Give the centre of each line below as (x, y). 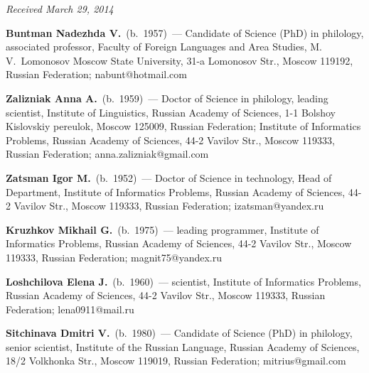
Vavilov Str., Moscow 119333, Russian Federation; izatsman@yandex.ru (169, 206)
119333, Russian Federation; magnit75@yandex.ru (114, 257)
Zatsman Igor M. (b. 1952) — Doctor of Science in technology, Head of (169, 177)
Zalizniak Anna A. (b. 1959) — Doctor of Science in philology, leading (167, 98)
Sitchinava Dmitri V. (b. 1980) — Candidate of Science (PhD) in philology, (179, 333)
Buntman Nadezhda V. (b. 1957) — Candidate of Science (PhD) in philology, (185, 32)
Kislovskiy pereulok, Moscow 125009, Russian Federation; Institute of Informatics (183, 126)
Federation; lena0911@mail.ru (70, 309)
